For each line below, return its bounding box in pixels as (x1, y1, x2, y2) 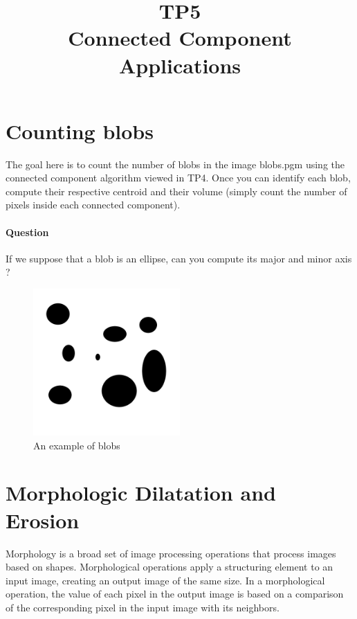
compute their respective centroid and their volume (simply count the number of (6, 183, 347, 198)
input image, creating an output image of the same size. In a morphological (6, 573, 325, 587)
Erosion (6, 505, 80, 534)
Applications (118, 51, 241, 79)
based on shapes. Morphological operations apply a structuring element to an (6, 559, 333, 574)
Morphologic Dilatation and (6, 478, 276, 507)
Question (6, 224, 49, 239)
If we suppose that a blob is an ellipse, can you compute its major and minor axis (6, 251, 352, 265)
